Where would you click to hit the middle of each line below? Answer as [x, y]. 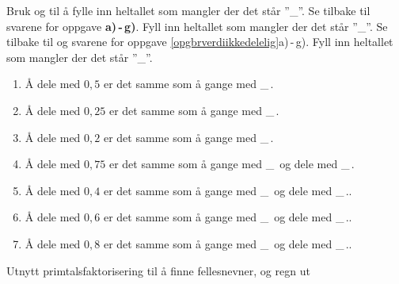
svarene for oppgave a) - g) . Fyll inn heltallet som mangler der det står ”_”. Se [197, 26]
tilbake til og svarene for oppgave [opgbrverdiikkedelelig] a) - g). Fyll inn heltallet [200, 42]
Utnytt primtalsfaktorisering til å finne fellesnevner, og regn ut [158, 270]
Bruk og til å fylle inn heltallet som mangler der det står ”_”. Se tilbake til [188, 10]
